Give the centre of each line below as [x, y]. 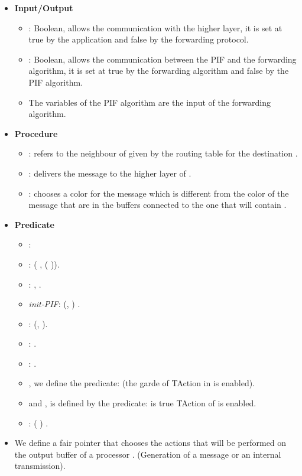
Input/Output [44, 8]
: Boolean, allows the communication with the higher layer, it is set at [155, 27]
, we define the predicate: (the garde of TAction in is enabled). [142, 383]
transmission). [40, 466]
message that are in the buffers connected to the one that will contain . [158, 205]
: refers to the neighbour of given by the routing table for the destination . [163, 153]
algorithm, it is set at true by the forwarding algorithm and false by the [159, 71]
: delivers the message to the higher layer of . [110, 173]
